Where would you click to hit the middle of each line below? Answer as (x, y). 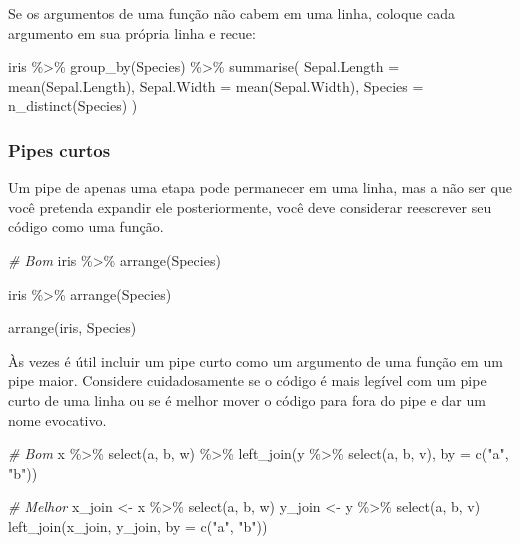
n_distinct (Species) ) (73, 105)
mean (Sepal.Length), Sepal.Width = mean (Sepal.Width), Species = (216, 85)
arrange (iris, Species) (72, 327)
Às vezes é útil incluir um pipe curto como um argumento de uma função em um (255, 360)
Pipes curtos (59, 149)
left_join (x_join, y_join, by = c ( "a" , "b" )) (138, 525)
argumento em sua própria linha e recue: (132, 32)
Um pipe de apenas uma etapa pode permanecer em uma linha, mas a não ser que (260, 187)
